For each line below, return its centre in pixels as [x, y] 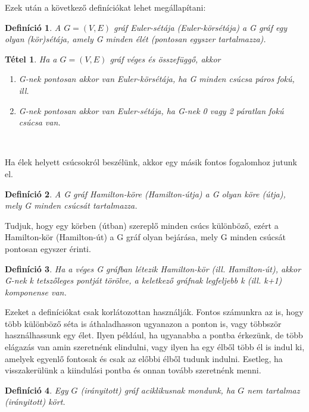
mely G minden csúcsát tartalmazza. [71, 205]
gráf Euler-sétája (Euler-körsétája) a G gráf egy [200, 27]
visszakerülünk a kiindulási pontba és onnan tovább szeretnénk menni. [133, 370]
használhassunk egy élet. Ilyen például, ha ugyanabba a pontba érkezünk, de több [154, 335]
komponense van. [36, 292]
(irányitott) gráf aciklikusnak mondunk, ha [158, 390]
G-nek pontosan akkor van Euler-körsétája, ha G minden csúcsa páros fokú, [157, 79]
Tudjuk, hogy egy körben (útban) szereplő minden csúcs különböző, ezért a [142, 225]
